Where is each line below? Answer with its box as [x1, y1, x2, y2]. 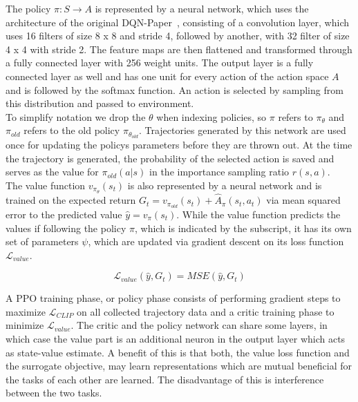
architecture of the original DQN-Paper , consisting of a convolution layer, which [6, 15, 349, 29]
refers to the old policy [23, 123, 120, 137]
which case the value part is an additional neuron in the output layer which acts [6, 332, 346, 346]
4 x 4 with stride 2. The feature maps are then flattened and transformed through [6, 41, 352, 56]
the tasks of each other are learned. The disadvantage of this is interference [6, 372, 324, 386]
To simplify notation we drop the [6, 109, 146, 124]
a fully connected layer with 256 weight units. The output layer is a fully [6, 55, 314, 70]
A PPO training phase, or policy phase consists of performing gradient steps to [6, 291, 341, 305]
